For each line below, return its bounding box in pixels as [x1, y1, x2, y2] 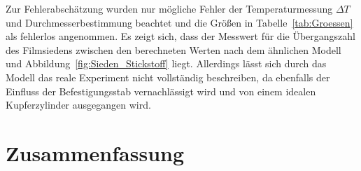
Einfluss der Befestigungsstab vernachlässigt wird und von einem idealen [6, 83, 316, 98]
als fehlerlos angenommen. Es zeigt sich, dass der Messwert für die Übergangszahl [6, 29, 355, 43]
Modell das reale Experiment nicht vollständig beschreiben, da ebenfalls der [6, 69, 330, 84]
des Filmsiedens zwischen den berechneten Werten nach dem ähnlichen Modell [6, 42, 341, 57]
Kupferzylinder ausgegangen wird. [6, 97, 151, 112]
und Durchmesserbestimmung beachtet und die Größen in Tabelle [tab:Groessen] [6, 15, 353, 29]
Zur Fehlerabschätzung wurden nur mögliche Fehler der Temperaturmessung [6, 1, 333, 15]
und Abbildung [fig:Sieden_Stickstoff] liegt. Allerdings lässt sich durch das [6, 56, 327, 71]
